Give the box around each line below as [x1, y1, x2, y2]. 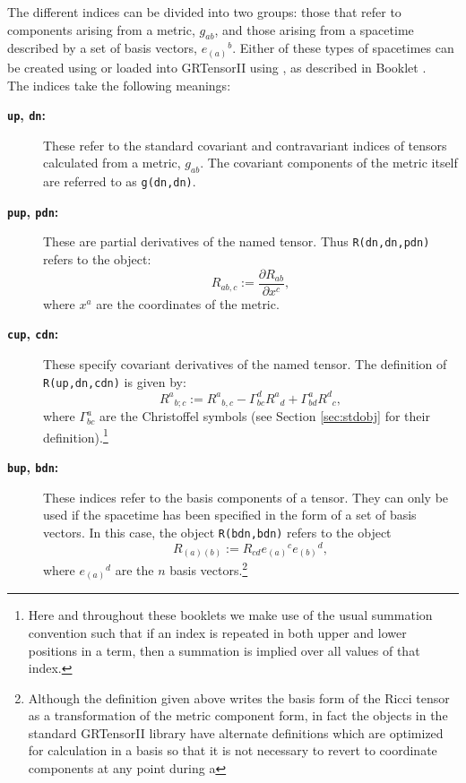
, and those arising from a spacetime [214, 20, 414, 39]
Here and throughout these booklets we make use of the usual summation [28, 606, 433, 624]
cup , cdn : [7, 324, 59, 343]
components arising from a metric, [7, 20, 195, 39]
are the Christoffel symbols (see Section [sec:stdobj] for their [99, 407, 430, 426]
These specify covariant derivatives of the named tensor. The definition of [43, 355, 447, 374]
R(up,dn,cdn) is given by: [43, 372, 186, 391]
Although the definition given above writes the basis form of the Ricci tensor [28, 688, 450, 707]
